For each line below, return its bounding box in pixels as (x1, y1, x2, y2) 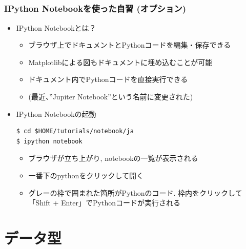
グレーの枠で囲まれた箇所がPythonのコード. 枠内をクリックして (28, 187, 242, 198)
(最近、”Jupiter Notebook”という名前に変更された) (28, 91, 193, 102)
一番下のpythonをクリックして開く (28, 170, 143, 181)
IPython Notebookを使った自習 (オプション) (4, 2, 186, 15)
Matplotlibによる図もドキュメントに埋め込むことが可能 (28, 56, 213, 67)
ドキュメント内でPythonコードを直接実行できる (28, 74, 188, 85)
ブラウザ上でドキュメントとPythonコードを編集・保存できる (28, 39, 231, 50)
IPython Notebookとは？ (16, 22, 96, 33)
